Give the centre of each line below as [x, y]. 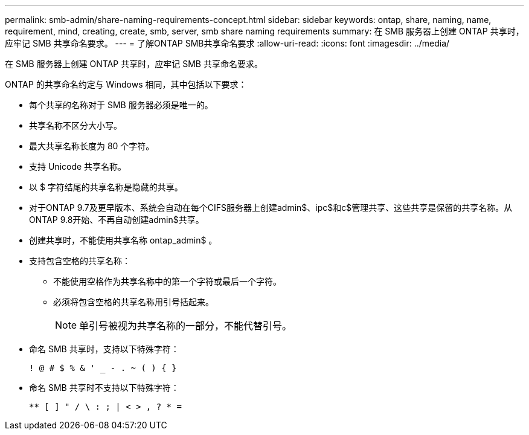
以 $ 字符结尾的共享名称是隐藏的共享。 [106, 187]
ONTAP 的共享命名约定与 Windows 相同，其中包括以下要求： [126, 84]
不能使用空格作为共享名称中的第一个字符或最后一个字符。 [167, 281]
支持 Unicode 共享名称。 [78, 166]
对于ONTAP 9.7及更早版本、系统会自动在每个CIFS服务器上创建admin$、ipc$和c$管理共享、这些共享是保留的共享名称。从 [271, 208]
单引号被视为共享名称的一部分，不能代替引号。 [186, 326]
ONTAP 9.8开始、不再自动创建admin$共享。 [117, 220]
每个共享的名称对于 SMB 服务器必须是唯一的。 [121, 105]
